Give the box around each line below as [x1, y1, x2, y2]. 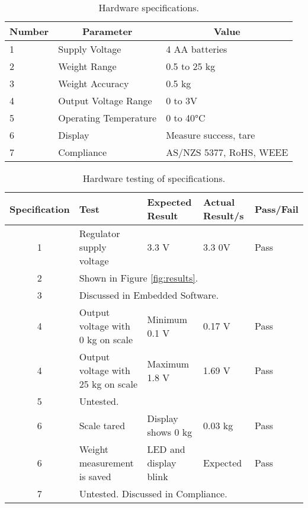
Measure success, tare [166, 128, 255, 142]
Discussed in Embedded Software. [79, 288, 219, 302]
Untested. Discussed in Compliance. [79, 487, 227, 500]
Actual [203, 195, 235, 209]
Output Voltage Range [58, 94, 152, 107]
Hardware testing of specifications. [82, 171, 226, 185]
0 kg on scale [79, 333, 133, 346]
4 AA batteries [166, 42, 227, 56]
